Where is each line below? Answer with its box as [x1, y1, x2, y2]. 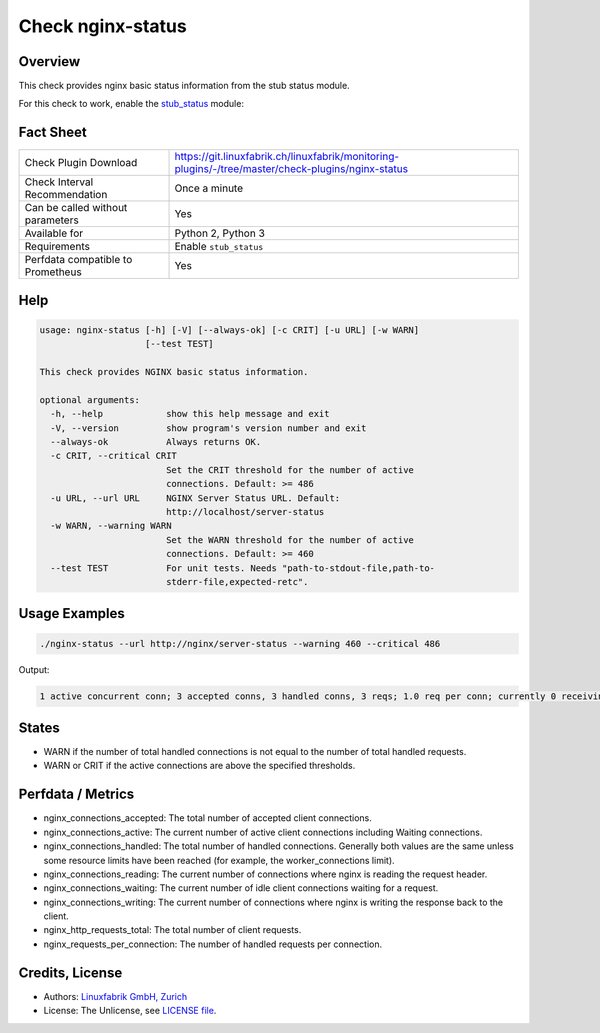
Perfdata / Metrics [18, 786, 135, 803]
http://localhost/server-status [165, 506, 325, 518]
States [18, 719, 60, 736]
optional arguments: [39, 394, 140, 405]
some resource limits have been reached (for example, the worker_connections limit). [43, 854, 395, 866]
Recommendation [24, 188, 108, 202]
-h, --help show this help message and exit [50, 408, 330, 420]
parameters [24, 213, 79, 227]
